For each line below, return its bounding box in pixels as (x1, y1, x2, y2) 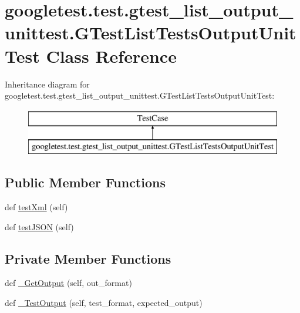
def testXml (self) (5, 201, 68, 213)
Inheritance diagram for (5, 78, 90, 90)
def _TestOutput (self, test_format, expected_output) (5, 297, 203, 309)
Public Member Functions (5, 173, 166, 191)
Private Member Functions (5, 249, 171, 267)
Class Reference (46, 43, 177, 68)
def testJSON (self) (5, 220, 74, 233)
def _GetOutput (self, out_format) (5, 277, 132, 289)
